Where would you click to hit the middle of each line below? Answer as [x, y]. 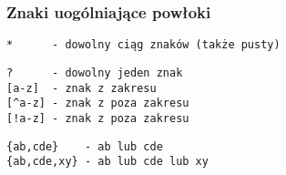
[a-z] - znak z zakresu [82, 88]
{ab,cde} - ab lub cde [85, 146]
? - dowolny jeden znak [95, 72]
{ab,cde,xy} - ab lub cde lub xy [107, 162]
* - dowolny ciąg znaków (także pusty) [143, 45]
